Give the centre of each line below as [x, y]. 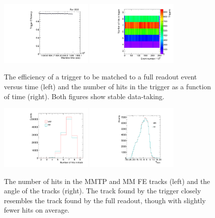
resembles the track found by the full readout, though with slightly [105, 200]
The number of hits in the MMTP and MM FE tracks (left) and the [107, 181]
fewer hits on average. [37, 210]
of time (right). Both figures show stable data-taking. [84, 96]
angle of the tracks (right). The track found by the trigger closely [103, 191]
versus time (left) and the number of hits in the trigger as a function [107, 87]
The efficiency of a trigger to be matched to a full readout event [101, 77]
